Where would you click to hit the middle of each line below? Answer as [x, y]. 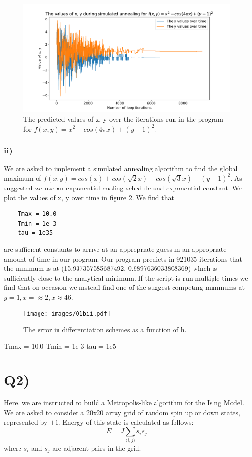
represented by [26, 422]
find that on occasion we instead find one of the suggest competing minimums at [124, 287]
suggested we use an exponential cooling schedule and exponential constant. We [123, 187]
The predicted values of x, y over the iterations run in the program [123, 119]
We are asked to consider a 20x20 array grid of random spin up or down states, [122, 412]
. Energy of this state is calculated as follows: [126, 422]
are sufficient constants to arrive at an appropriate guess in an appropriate [115, 249]
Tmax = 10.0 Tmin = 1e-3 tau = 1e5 [60, 346]
